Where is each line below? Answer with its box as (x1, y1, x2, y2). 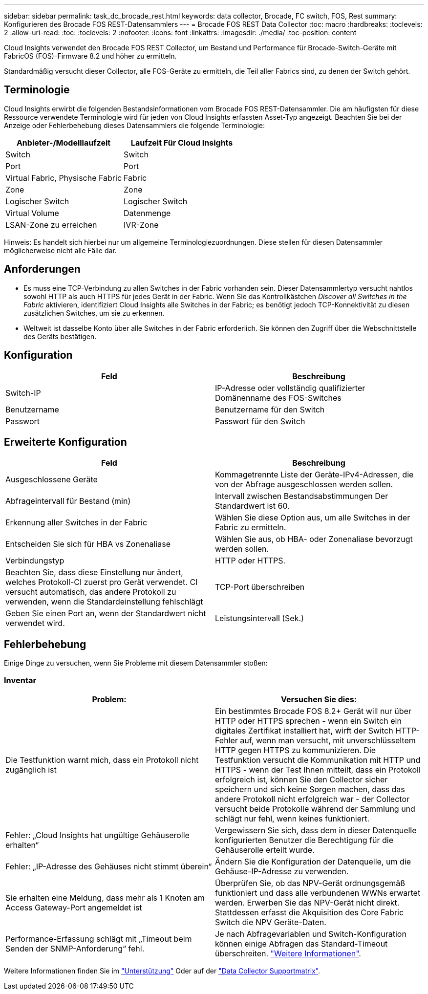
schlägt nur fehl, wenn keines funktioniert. (215, 813, 370, 823)
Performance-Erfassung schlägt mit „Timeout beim (5, 933, 192, 944)
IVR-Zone (124, 219, 159, 230)
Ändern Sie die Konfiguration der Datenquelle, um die (215, 856, 411, 866)
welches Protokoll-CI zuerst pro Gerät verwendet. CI (5, 577, 198, 587)
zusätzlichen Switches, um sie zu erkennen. (23, 308, 165, 317)
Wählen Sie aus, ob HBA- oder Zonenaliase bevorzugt (215, 534, 413, 544)
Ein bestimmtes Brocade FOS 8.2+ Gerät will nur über (215, 706, 411, 716)
